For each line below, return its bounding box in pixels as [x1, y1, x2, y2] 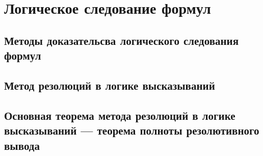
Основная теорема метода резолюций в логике [4, 107, 235, 123]
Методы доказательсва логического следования [4, 32, 239, 48]
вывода [4, 137, 40, 153]
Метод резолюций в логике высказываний [4, 77, 215, 93]
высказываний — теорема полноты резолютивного [4, 122, 259, 138]
